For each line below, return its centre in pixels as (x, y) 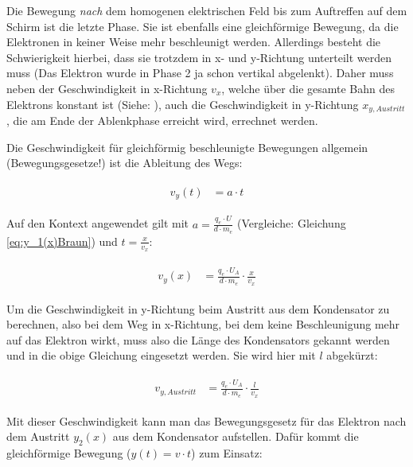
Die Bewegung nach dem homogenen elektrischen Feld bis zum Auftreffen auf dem (207, 10)
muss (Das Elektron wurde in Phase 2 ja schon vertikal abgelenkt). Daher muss (200, 73)
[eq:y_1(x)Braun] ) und (62, 241)
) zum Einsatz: (227, 452)
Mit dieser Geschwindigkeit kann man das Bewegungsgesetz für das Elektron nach (206, 420)
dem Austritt (38, 436)
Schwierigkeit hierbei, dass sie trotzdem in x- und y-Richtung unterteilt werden (199, 57)
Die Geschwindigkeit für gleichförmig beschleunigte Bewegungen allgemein (187, 147)
